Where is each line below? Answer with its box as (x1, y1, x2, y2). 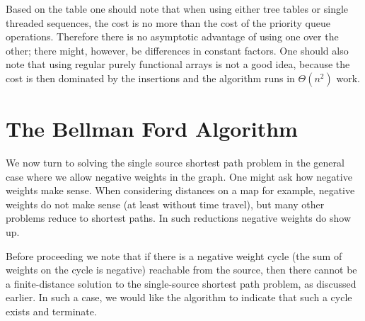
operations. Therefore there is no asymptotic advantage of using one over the (6, 29, 339, 44)
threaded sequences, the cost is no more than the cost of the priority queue (6, 15, 331, 30)
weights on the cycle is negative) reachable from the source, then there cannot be (6, 262, 357, 277)
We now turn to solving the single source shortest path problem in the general (6, 155, 344, 170)
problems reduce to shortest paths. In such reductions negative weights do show (6, 210, 352, 225)
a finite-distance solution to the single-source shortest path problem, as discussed (6, 276, 357, 291)
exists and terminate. (6, 304, 97, 319)
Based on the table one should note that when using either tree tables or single (6, 1, 349, 16)
